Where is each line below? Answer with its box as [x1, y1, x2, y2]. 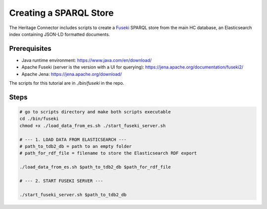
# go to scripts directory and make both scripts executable [19, 109, 171, 115]
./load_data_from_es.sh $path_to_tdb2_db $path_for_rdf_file [19, 164, 171, 170]
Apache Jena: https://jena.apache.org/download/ [21, 71, 122, 77]
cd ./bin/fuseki [19, 116, 59, 122]
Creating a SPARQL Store [9, 7, 114, 18]
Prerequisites [9, 44, 51, 53]
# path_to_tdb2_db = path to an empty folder [19, 143, 132, 149]
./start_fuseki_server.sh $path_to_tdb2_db [19, 192, 127, 197]
